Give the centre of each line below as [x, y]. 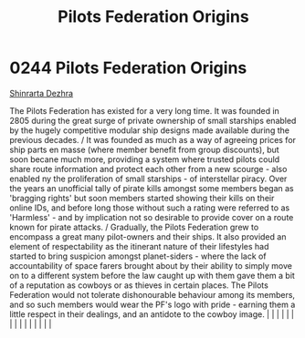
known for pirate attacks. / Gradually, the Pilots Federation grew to [134, 227]
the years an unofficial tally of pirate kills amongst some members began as [152, 188]
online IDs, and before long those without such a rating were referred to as [150, 208]
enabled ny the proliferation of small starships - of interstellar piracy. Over [148, 179]
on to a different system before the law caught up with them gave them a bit [152, 275]
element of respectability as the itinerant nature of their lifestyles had [139, 246]
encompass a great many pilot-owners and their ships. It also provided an [148, 236]
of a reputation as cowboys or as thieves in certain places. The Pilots [139, 285]
